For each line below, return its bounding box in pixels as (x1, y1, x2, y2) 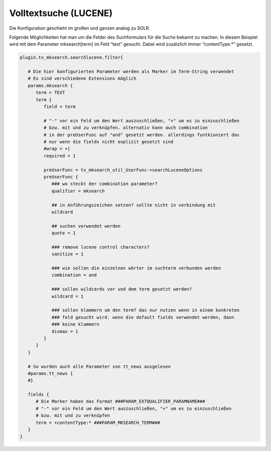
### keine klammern (51, 322, 100, 327)
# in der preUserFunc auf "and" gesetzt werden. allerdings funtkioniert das (43, 132, 240, 137)
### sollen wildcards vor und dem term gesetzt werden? (51, 286, 192, 292)
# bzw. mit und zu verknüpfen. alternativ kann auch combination (43, 125, 208, 130)
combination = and (51, 272, 97, 278)
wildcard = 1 (51, 293, 84, 299)
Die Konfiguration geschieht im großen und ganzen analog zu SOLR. (9, 25, 151, 31)
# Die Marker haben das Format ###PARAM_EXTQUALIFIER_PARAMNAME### (36, 399, 205, 404)
